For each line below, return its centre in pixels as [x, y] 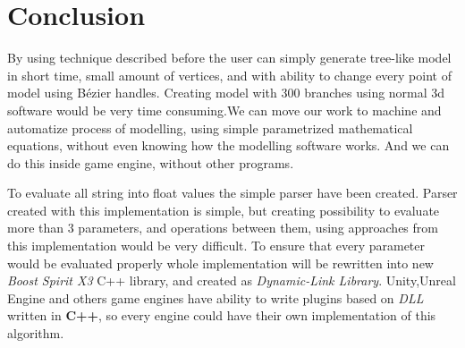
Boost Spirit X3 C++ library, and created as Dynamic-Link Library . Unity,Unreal [232, 280]
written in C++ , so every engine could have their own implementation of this [222, 315]
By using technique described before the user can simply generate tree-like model [229, 58]
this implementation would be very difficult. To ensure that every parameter [216, 246]
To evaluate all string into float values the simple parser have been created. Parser [232, 193]
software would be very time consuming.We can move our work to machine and [224, 110]
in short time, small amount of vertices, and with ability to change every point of [229, 75]
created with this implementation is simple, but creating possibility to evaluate [224, 210]
